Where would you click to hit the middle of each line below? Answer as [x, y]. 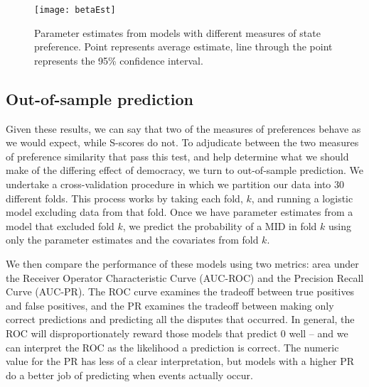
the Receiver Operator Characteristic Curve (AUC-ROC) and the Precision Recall [185, 277]
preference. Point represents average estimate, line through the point [183, 47]
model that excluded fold [60, 225]
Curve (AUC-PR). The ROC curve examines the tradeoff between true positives [180, 291]
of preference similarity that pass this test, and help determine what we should [177, 156]
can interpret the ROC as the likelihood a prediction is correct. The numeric [172, 347]
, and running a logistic [302, 198]
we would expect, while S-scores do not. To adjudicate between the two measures [182, 142]
